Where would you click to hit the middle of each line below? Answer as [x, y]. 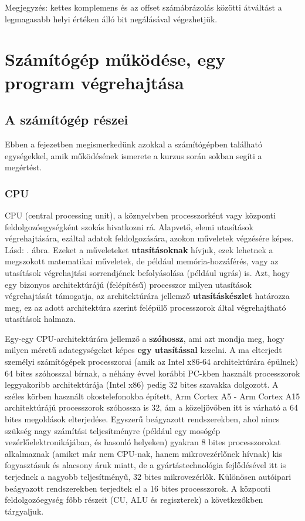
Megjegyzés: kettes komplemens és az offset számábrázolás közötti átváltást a [143, 7]
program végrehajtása [94, 82]
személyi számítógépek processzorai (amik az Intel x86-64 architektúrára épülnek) [152, 362]
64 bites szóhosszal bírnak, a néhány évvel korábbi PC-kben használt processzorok [152, 373]
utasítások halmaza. [40, 319]
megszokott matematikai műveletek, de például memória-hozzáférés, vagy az [142, 261]
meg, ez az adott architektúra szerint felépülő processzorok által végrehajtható [145, 307]
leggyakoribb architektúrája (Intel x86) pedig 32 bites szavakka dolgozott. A [142, 384]
